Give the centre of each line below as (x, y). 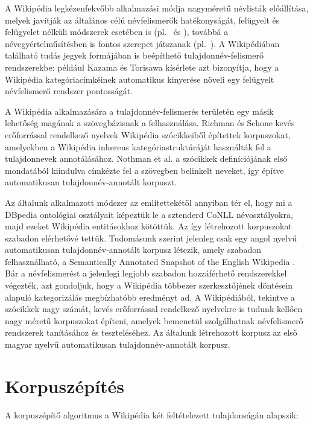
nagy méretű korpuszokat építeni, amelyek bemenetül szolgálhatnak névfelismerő (154, 320)
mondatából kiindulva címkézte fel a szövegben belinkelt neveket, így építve (144, 170)
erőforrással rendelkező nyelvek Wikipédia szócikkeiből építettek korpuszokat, (148, 134)
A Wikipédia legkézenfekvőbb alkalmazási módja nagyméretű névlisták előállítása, (157, 8)
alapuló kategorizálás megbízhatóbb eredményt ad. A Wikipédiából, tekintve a (150, 297)
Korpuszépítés (65, 385)
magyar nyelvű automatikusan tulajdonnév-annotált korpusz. (118, 344)
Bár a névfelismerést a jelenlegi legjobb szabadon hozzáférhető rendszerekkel (146, 273)
